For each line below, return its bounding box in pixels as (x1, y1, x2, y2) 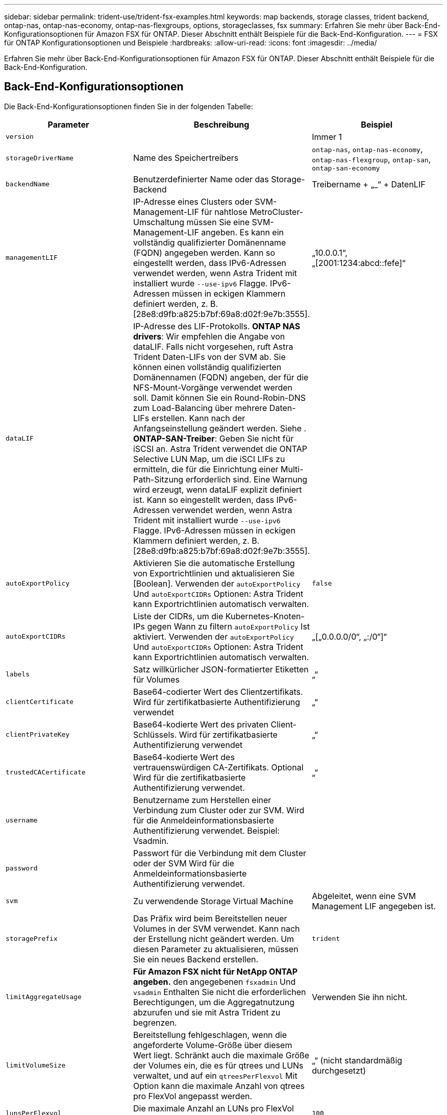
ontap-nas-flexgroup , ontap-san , (312, 154, 431, 164)
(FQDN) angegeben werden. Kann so (133, 247, 275, 258)
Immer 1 (312, 131, 342, 142)
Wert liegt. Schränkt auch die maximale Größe (133, 1050, 310, 1060)
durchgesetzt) (312, 1065, 366, 1076)
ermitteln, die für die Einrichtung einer (133, 464, 279, 474)
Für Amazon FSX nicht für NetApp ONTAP (133, 966, 298, 977)
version (6, 133, 34, 141)
